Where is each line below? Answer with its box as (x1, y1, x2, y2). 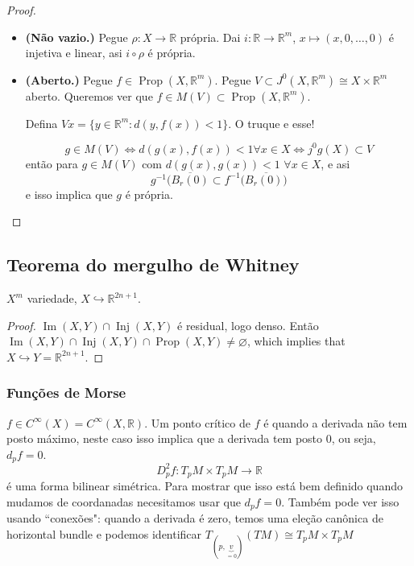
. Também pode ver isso (281, 493, 400, 510)
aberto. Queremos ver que (25, 87, 153, 104)
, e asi (321, 155, 350, 171)
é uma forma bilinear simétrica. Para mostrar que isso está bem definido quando (6, 477, 403, 494)
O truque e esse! (234, 114, 315, 131)
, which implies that (246, 333, 346, 349)
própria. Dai (180, 28, 241, 45)
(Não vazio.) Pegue (25, 28, 128, 45)
